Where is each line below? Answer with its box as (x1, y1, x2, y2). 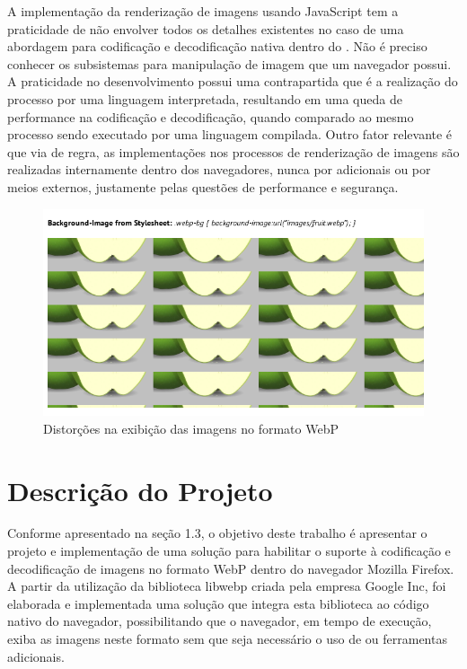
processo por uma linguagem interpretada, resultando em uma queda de (7, 89, 402, 108)
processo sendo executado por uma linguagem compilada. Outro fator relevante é (7, 125, 453, 144)
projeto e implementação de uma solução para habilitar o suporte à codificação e (7, 541, 451, 560)
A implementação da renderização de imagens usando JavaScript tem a (7, 2, 399, 20)
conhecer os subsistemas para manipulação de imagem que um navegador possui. (7, 54, 452, 73)
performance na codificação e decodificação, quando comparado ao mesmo (7, 107, 414, 126)
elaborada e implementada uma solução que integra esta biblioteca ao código (7, 594, 429, 612)
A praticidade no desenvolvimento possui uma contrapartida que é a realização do (7, 72, 458, 91)
